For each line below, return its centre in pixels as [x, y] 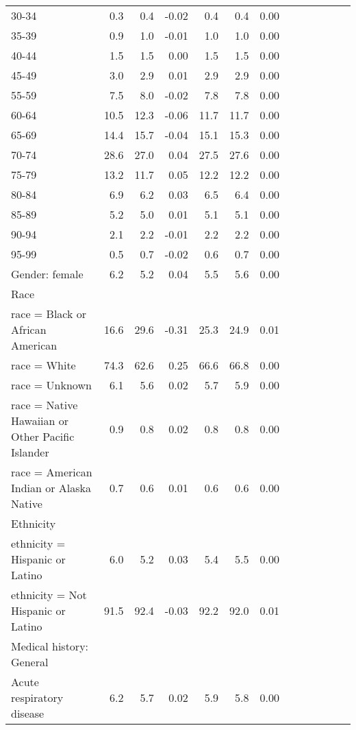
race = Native [44, 405]
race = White [43, 365]
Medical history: [50, 646]
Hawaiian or [40, 421]
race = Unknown [51, 385]
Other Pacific [43, 436]
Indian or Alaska [51, 488]
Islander [30, 452]
